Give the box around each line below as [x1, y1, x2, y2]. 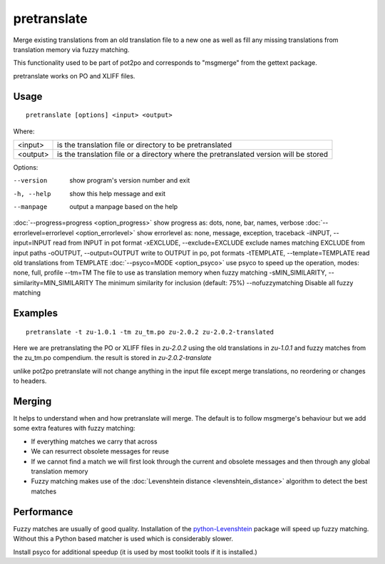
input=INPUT [13, 239, 52, 247]
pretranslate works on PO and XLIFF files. [13, 71, 135, 80]
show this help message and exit [69, 189, 165, 198]
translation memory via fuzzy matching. [13, 45, 130, 53]
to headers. [13, 376, 47, 385]
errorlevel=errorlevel [13, 228, 74, 237]
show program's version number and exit [69, 176, 190, 185]
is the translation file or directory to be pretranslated [57, 140, 232, 150]
